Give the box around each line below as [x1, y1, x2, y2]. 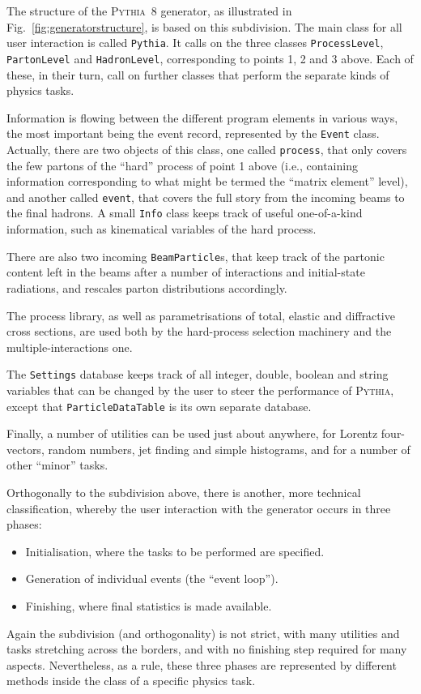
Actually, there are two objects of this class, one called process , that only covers [6, 140, 407, 157]
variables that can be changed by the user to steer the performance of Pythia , [6, 381, 394, 398]
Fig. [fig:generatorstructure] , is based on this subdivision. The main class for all [6, 18, 402, 35]
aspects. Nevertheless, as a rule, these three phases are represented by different [6, 656, 397, 673]
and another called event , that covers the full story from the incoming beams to [6, 188, 405, 205]
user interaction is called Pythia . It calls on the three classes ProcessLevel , [6, 34, 384, 51]
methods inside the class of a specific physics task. [6, 672, 256, 689]
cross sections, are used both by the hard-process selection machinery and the [6, 323, 392, 340]
